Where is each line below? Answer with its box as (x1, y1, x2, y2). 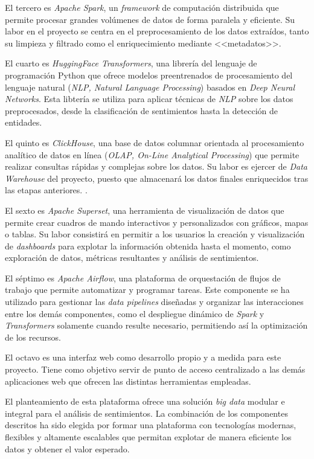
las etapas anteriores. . (5, 184, 88, 196)
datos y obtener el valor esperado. (5, 442, 130, 455)
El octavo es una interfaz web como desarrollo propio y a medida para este (5, 351, 281, 364)
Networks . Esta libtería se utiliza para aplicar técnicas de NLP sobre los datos (5, 92, 293, 105)
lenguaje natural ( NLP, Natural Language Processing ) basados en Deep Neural (5, 80, 295, 93)
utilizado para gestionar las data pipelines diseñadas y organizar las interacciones (5, 295, 304, 308)
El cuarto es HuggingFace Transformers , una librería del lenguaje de (5, 57, 257, 69)
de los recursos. (5, 330, 61, 343)
